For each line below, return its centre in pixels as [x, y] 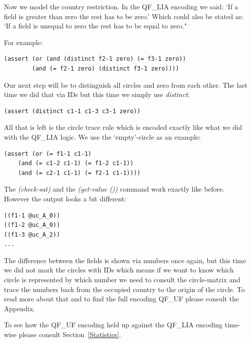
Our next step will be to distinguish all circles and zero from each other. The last [126, 85]
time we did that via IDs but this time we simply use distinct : [97, 94]
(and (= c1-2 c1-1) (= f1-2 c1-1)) [76, 163]
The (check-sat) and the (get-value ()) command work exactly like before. [114, 189]
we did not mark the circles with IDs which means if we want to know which [119, 270]
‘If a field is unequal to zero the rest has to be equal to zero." [95, 26]
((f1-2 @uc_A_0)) [32, 225]
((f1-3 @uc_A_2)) [32, 234]
